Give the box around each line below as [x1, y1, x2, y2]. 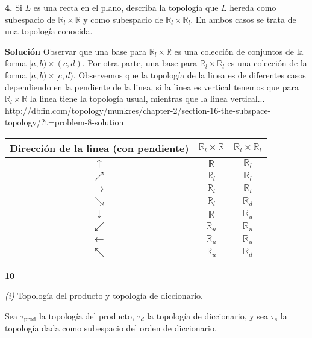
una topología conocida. [5, 25, 93, 37]
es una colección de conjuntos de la [174, 45, 304, 57]
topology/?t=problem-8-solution [5, 116, 124, 128]
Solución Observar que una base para [5, 45, 147, 57]
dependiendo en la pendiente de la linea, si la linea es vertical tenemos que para [5, 80, 299, 93]
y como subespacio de [83, 13, 163, 25]
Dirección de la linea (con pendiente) [10, 140, 189, 155]
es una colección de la [227, 57, 307, 69]
